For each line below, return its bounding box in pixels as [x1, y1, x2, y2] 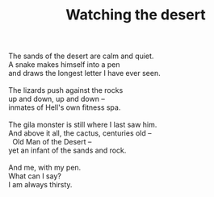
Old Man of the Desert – [11, 137, 92, 147]
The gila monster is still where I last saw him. [8, 119, 157, 130]
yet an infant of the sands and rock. [8, 145, 127, 155]
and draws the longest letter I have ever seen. [8, 69, 161, 78]
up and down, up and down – [8, 94, 105, 104]
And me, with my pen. [8, 163, 82, 173]
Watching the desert [65, 6, 206, 24]
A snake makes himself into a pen [8, 60, 120, 69]
